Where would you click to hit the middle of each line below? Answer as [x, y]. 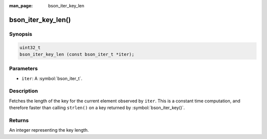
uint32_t [30, 47]
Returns [19, 120]
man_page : [21, 6]
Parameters [23, 69]
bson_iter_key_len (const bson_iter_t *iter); [77, 54]
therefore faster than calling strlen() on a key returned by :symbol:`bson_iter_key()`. [97, 108]
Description [23, 91]
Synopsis [21, 34]
